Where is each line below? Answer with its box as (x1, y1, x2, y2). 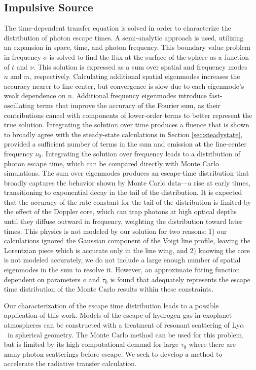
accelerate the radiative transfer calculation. (4, 358, 137, 369)
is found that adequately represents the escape (110, 274, 251, 284)
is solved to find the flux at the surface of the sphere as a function (49, 51, 249, 62)
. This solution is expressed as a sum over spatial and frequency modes (33, 61, 248, 72)
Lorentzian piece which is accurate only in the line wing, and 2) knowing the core (4, 245, 250, 255)
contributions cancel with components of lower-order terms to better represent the (4, 110, 253, 120)
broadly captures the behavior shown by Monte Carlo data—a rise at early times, (4, 177, 251, 187)
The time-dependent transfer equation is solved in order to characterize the (4, 23, 231, 33)
